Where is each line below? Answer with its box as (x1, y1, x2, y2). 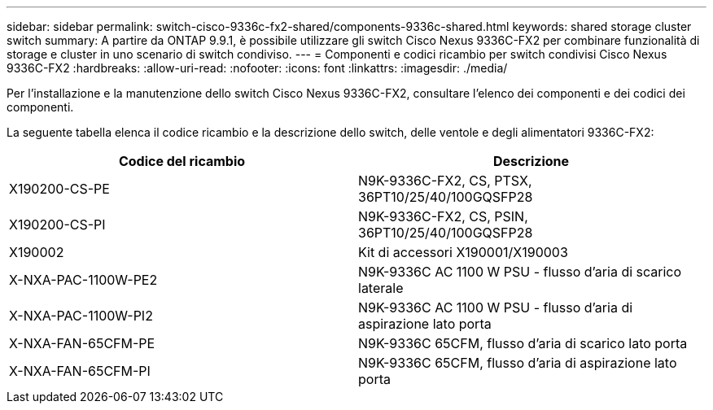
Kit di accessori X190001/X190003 (358, 244, 568, 260)
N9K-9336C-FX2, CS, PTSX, (358, 172, 532, 189)
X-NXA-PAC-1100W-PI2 (9, 307, 153, 324)
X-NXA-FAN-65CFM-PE (9, 335, 155, 351)
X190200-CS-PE (9, 181, 110, 197)
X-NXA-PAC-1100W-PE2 (9, 272, 158, 288)
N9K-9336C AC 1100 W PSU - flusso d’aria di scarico (358, 264, 682, 280)
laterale (358, 280, 404, 296)
